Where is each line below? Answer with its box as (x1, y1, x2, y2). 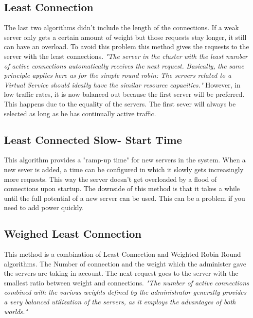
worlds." (4, 306, 28, 316)
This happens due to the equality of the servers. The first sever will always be (4, 98, 236, 108)
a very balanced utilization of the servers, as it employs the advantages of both (4, 297, 236, 307)
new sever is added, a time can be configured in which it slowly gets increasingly (4, 164, 244, 174)
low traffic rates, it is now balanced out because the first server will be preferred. (4, 89, 245, 99)
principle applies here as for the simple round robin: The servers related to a (4, 70, 232, 80)
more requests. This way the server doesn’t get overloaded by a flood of (4, 174, 217, 184)
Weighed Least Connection (4, 226, 142, 241)
